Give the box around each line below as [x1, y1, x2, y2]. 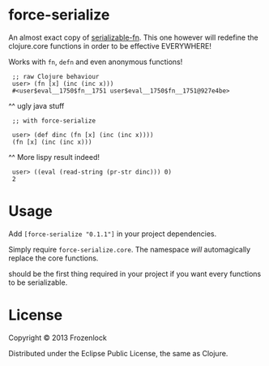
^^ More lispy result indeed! [8, 152, 100, 161]
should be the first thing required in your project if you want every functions [8, 269, 262, 278]
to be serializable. [8, 278, 68, 287]
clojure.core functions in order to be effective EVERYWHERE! [8, 41, 212, 50]
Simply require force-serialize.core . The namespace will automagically [8, 244, 251, 254]
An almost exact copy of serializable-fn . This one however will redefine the [8, 32, 258, 42]
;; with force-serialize [11, 116, 96, 125]
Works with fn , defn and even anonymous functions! [8, 57, 183, 67]
